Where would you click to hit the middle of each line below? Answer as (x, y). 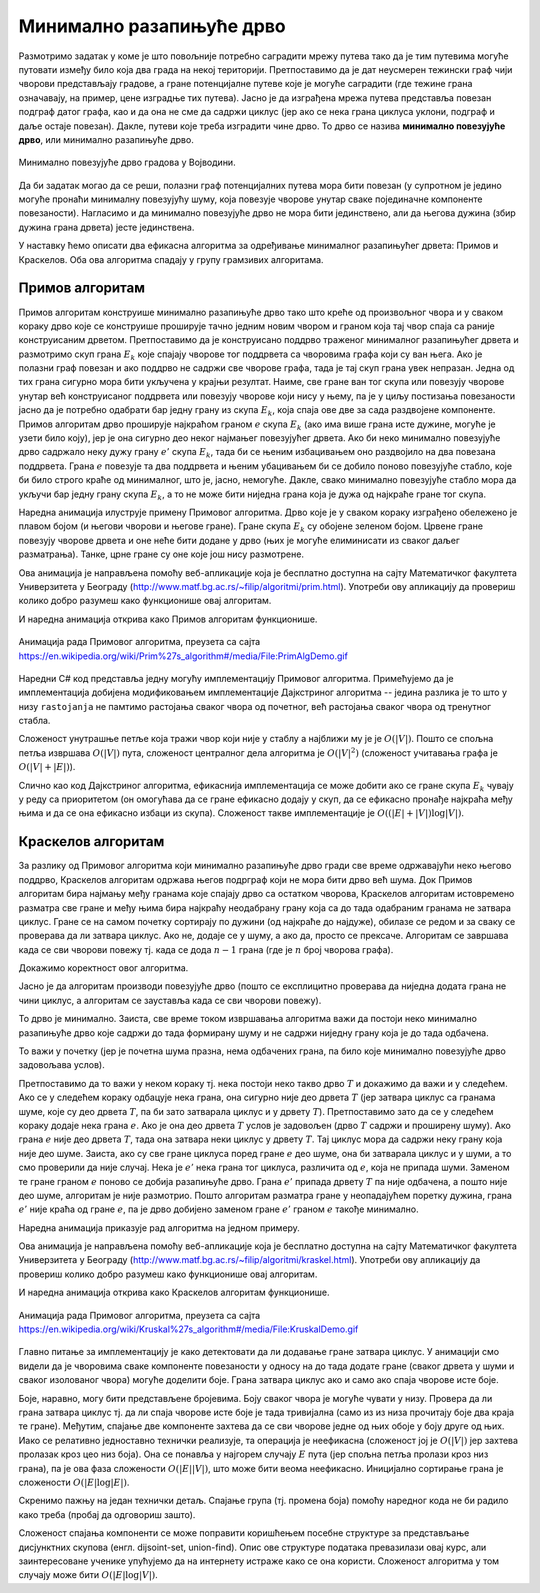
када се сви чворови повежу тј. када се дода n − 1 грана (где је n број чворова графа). (206, 949)
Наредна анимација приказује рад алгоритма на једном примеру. (159, 1227)
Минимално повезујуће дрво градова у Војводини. (127, 162)
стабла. (34, 721)
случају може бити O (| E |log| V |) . (88, 1575)
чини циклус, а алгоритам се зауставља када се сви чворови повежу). (170, 1000)
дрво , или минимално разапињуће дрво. (106, 139)
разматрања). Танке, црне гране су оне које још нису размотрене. (161, 554)
